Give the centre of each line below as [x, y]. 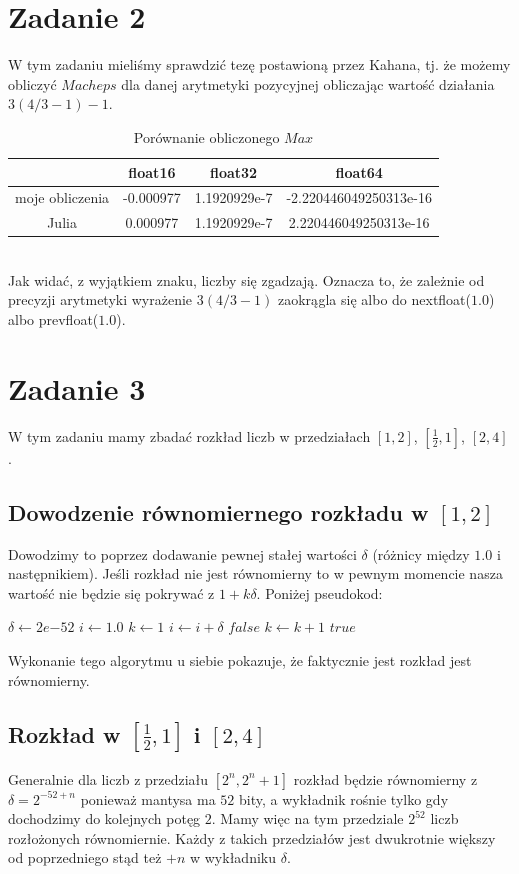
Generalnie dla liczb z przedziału [108, 778]
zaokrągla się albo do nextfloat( [374, 299]
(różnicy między [421, 553]
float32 [233, 171]
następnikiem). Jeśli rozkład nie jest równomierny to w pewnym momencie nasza [255, 573]
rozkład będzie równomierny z [385, 778]
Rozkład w [64, 733]
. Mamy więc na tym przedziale [307, 818]
